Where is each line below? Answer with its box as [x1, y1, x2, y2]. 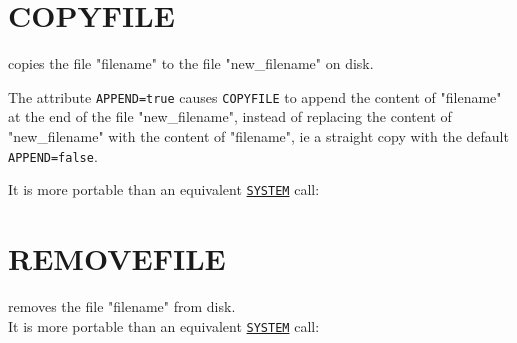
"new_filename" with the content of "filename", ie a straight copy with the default [8, 125, 509, 146]
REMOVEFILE [8, 238, 226, 279]
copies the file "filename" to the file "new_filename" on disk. [8, 53, 374, 74]
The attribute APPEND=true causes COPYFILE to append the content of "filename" [8, 86, 502, 107]
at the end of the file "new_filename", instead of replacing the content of [8, 106, 452, 127]
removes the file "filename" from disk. [8, 296, 236, 316]
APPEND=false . [8, 145, 98, 166]
